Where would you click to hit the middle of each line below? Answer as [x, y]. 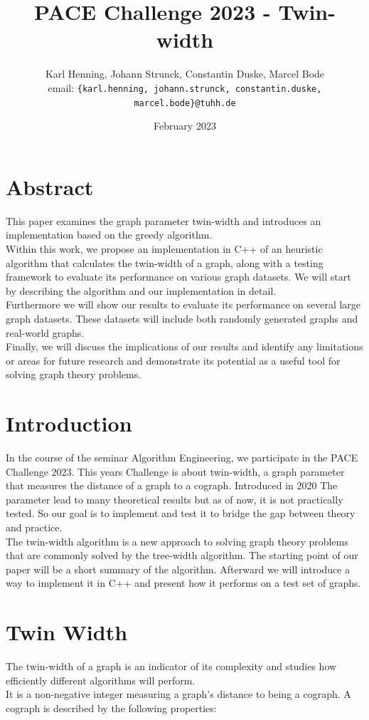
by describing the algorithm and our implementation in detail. [141, 290]
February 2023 [185, 126]
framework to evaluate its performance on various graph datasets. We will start [178, 277]
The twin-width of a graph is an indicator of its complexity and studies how [171, 666]
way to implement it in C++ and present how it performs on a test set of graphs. [183, 583]
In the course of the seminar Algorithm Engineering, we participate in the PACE [182, 457]
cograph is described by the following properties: [111, 708]
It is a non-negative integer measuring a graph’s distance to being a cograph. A [178, 694]
